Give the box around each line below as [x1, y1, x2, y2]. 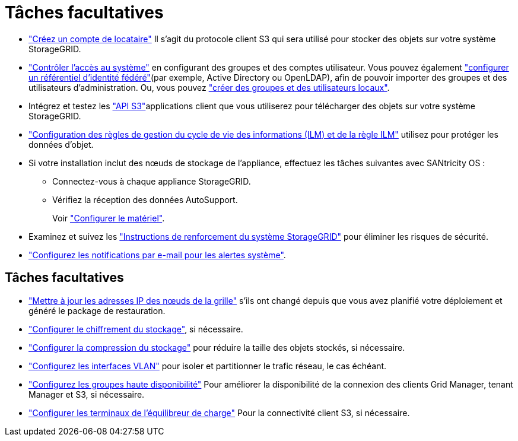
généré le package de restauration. [28, 305, 166, 316]
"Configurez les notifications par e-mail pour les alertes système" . [28, 249, 286, 260]
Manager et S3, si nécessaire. [28, 389, 145, 399]
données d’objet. [28, 139, 94, 150]
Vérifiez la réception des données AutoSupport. [52, 194, 238, 205]
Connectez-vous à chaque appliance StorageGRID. [52, 176, 251, 186]
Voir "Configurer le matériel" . [52, 212, 165, 223]
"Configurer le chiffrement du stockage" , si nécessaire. [28, 323, 243, 334]
